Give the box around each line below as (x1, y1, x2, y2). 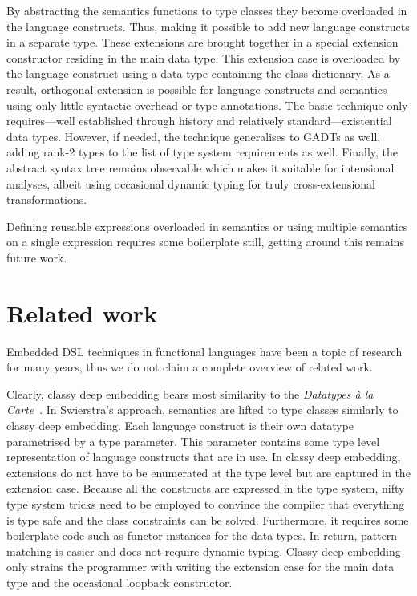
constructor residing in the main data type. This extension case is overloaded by (6, 49, 400, 66)
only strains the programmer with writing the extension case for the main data (6, 558, 395, 575)
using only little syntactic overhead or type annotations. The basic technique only (6, 96, 408, 113)
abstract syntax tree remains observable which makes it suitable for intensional (6, 159, 395, 176)
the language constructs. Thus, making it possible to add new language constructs (6, 18, 410, 34)
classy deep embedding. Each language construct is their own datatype (6, 417, 354, 433)
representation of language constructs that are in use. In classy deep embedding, (6, 448, 401, 465)
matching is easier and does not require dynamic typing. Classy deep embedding (6, 542, 401, 559)
